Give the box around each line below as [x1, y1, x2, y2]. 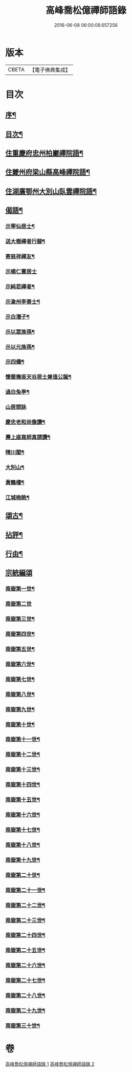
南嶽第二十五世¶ [5, 947, 46, 954]
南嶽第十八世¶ [5, 841, 40, 848]
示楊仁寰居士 [5, 268, 37, 275]
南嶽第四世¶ [5, 630, 35, 637]
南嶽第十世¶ [5, 721, 35, 728]
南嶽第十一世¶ [5, 736, 40, 743]
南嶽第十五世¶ [5, 796, 40, 803]
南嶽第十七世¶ [5, 826, 40, 833]
